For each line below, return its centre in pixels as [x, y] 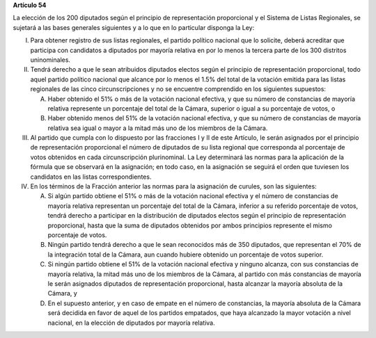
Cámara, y [63, 293]
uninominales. [50, 60]
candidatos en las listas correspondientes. [91, 177]
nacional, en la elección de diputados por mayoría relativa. [131, 323]
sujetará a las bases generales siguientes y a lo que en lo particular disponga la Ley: [134, 27]
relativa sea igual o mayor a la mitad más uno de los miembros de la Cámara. [158, 128]
